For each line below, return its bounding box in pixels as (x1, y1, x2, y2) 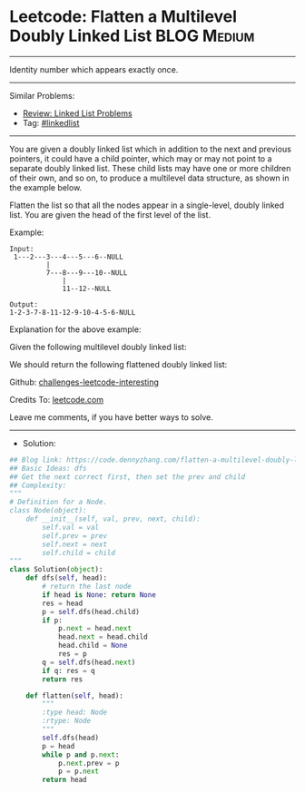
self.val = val (42, 523, 100, 532)
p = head (42, 741, 75, 750)
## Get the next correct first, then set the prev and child (9, 472, 246, 482)
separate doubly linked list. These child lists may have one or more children (9, 162, 291, 173)
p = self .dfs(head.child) (42, 607, 141, 616)
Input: (9, 244, 34, 253)
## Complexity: (9, 481, 67, 490)
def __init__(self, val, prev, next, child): (25, 514, 202, 523)
